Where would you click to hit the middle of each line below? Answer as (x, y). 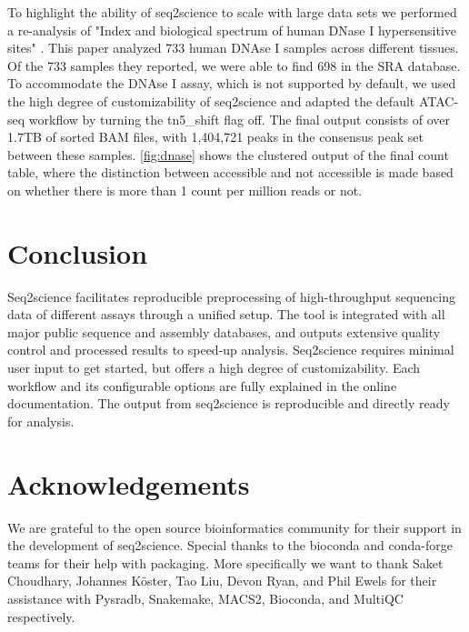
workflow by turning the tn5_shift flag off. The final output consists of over (239, 119)
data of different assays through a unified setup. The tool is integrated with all (226, 314)
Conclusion (78, 252)
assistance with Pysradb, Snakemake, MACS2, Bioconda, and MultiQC (205, 598)
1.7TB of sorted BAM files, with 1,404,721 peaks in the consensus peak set (215, 137)
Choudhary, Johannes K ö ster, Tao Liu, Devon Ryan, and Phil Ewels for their (222, 581)
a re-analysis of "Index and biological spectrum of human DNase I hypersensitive (232, 30)
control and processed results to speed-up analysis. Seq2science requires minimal (231, 350)
